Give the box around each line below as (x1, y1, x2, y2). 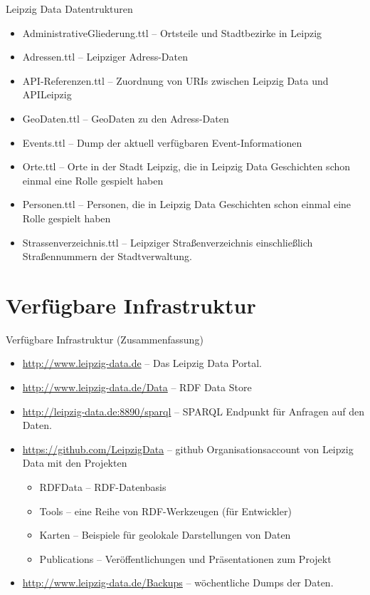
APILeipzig (22, 87, 72, 102)
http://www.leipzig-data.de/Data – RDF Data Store (22, 380, 252, 395)
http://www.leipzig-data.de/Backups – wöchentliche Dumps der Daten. (22, 575, 334, 590)
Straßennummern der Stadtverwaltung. (22, 249, 192, 264)
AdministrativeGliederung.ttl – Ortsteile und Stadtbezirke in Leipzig (22, 25, 322, 40)
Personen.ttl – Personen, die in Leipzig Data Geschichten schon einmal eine (22, 197, 351, 212)
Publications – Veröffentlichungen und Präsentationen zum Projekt (39, 551, 332, 566)
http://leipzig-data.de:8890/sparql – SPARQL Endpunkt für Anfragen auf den (22, 403, 365, 418)
